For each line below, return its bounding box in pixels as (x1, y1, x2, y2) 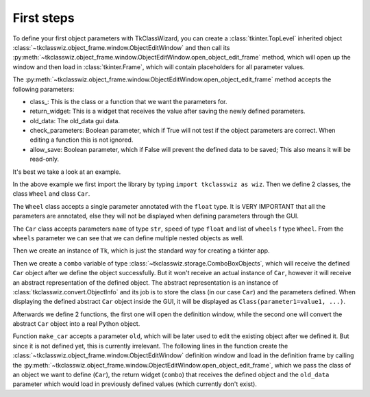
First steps (12, 10, 75, 25)
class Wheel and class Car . (12, 190, 90, 198)
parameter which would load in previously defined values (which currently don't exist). (12, 380, 257, 388)
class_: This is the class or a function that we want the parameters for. (29, 97, 227, 105)
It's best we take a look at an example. (12, 168, 121, 176)
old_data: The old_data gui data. (29, 116, 120, 125)
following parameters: (12, 85, 75, 93)
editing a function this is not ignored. (29, 136, 134, 144)
